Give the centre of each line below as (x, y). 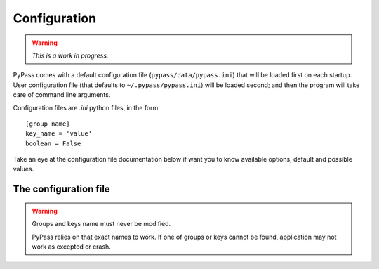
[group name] (48, 124)
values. (24, 169)
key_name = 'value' (59, 134)
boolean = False (53, 143)
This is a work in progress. (70, 55)
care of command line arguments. (62, 95)
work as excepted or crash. (72, 247)
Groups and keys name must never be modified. (101, 224)
